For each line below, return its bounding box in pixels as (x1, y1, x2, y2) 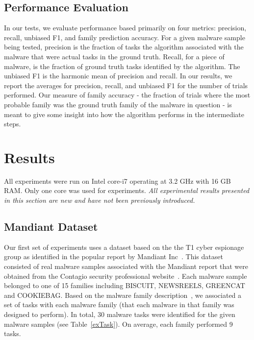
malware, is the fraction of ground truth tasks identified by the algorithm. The (4, 61, 240, 71)
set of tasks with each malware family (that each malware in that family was (4, 299, 234, 310)
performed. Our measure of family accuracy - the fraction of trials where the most (4, 90, 251, 100)
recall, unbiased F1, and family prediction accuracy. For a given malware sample (4, 32, 245, 42)
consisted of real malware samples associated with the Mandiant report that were (4, 261, 249, 271)
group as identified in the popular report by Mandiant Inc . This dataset (4, 251, 223, 262)
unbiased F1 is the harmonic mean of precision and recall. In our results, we (4, 71, 232, 81)
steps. (4, 119, 21, 129)
